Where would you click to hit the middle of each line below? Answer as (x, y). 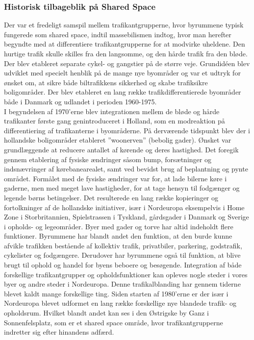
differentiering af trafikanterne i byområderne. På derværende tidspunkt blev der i (127, 130)
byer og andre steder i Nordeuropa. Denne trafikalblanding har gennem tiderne (122, 284)
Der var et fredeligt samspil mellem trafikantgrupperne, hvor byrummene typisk (124, 25)
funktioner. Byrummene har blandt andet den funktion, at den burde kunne (118, 236)
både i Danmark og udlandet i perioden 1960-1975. (80, 101)
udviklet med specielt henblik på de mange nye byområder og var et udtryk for (122, 73)
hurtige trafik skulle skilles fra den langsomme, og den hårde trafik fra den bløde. (126, 53)
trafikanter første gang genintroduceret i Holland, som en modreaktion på (114, 121)
